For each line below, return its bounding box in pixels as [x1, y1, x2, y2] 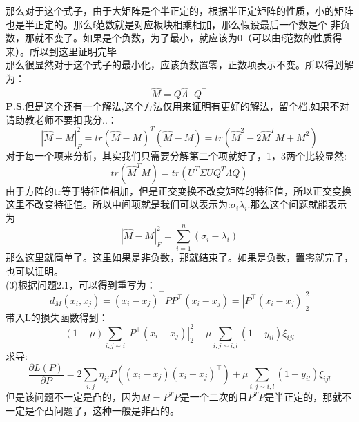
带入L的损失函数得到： [6, 309, 108, 324]
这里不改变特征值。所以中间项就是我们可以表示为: [6, 197, 231, 211]
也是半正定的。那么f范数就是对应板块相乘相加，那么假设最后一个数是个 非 [6, 17, 340, 31]
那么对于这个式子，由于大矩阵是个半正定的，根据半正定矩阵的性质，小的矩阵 [6, 3, 353, 17]
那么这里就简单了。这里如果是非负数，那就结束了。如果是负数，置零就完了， [6, 250, 353, 265]
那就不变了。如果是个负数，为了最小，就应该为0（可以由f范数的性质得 [24, 30, 342, 45]
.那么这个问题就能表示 [247, 197, 347, 211]
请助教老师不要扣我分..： [6, 112, 117, 126]
